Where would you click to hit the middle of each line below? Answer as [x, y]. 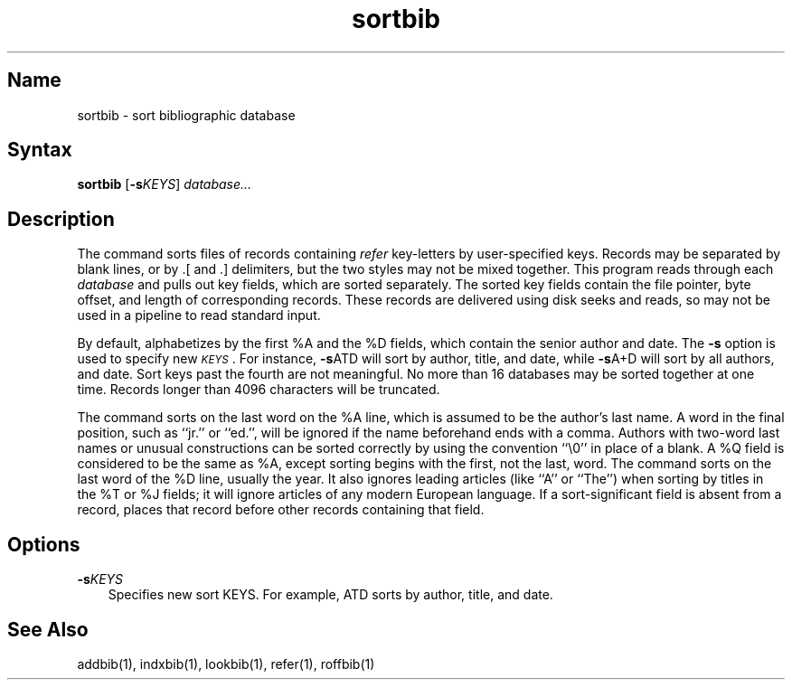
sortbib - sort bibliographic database [186, 115]
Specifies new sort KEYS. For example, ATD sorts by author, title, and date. [330, 595]
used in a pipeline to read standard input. [199, 315]
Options [44, 544]
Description [61, 219]
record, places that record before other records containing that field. [281, 510]
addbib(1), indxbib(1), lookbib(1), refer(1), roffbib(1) [226, 663]
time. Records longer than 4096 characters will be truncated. [259, 390]
